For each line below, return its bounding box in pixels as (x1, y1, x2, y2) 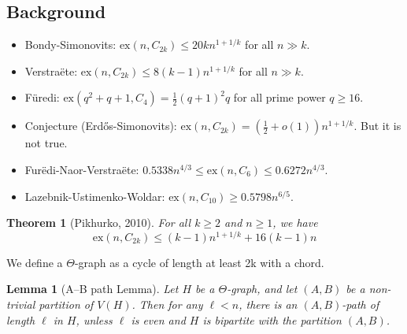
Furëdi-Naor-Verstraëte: (24, 161, 139, 177)
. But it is (353, 117, 401, 134)
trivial (6, 296, 35, 313)
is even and (131, 311, 186, 328)
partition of (39, 296, 94, 313)
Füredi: (24, 89, 60, 106)
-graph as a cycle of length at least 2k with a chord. (74, 254, 324, 270)
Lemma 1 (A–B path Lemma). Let (6, 280, 179, 297)
